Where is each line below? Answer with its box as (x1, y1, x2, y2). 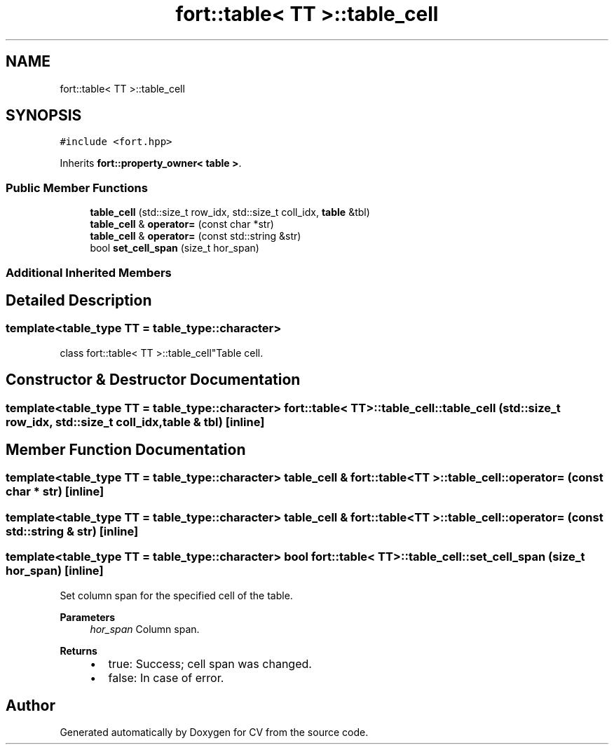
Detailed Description (6, 291, 152, 309)
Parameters (60, 611, 116, 623)
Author (6, 697, 55, 715)
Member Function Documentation (6, 441, 246, 459)
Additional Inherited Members (6, 265, 172, 280)
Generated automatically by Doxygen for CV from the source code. (60, 726, 369, 739)
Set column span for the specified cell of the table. (60, 589, 293, 601)
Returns (60, 644, 97, 657)
